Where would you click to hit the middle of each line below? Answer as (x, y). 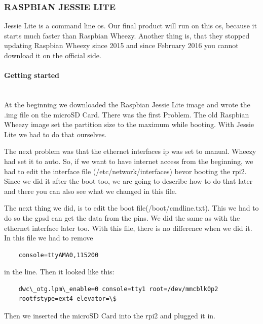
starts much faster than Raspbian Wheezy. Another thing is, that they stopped (127, 35)
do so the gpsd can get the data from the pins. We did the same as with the (122, 217)
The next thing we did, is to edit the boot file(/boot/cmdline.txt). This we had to (131, 208)
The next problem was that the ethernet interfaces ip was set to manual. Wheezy (130, 151)
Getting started (32, 75)
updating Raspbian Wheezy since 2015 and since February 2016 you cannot (121, 45)
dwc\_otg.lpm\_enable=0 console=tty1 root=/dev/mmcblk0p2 (118, 289)
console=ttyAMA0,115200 (59, 255)
